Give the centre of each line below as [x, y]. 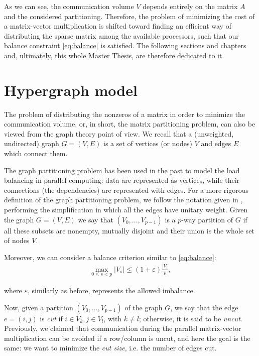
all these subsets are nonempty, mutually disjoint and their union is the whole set [129, 230]
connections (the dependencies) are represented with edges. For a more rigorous [126, 190]
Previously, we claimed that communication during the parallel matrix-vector [123, 328]
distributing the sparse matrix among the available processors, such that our [121, 35]
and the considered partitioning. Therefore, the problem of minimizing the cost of [129, 16]
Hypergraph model [71, 90]
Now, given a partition [39, 307]
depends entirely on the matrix [190, 6]
